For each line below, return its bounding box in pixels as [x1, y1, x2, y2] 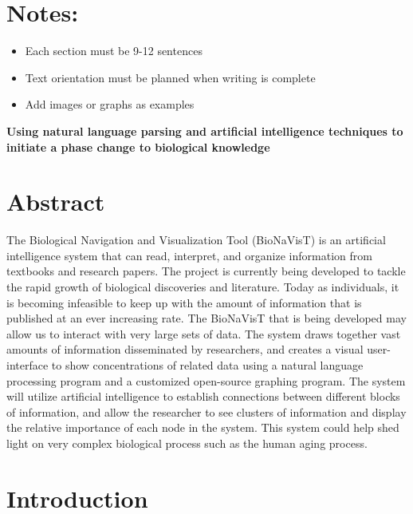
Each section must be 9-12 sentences [25, 42, 203, 59]
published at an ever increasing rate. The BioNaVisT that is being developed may [6, 310, 407, 326]
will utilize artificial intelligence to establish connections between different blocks [6, 388, 400, 405]
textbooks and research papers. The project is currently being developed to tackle [6, 263, 406, 279]
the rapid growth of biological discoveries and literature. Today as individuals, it [6, 279, 399, 295]
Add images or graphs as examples [25, 96, 195, 113]
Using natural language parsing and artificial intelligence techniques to [6, 122, 403, 139]
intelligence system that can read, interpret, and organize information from [6, 247, 372, 263]
